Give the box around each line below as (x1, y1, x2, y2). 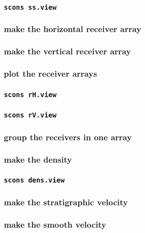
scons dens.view (4, 176, 65, 184)
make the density (4, 153, 72, 165)
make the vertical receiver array (4, 45, 131, 57)
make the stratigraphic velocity (4, 196, 128, 208)
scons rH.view (4, 90, 57, 99)
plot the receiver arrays (4, 67, 97, 80)
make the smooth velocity (4, 218, 106, 230)
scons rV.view (4, 111, 57, 119)
